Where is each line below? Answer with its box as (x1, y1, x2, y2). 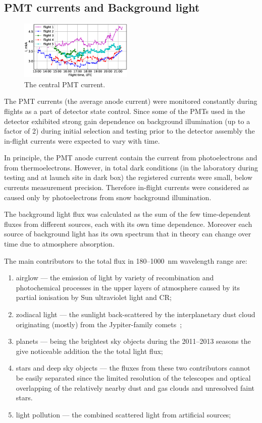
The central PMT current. (24, 79, 106, 89)
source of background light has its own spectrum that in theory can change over (4, 228, 251, 239)
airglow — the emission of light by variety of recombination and (16, 272, 214, 283)
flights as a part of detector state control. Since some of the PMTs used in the (4, 105, 245, 116)
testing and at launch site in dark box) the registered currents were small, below (4, 172, 252, 183)
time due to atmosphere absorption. (4, 238, 115, 249)
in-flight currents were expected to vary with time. (4, 135, 160, 146)
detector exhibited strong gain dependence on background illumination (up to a (4, 115, 250, 126)
